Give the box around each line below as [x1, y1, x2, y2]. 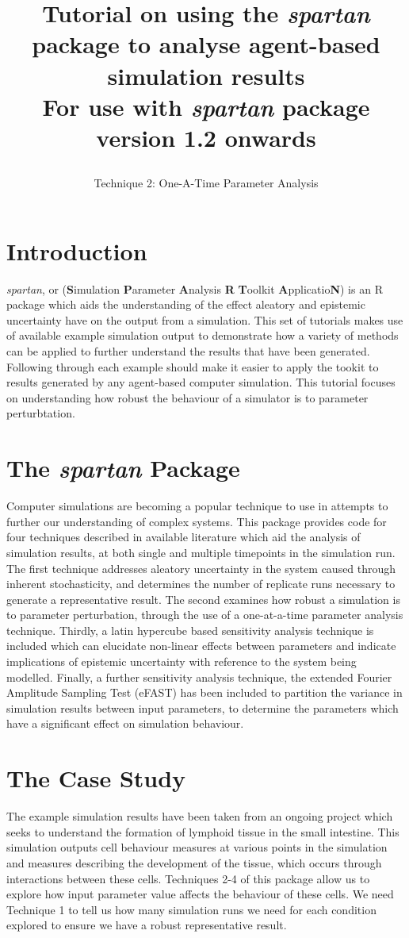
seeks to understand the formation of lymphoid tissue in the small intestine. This [6, 823, 399, 840]
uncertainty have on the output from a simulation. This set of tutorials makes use [6, 311, 403, 328]
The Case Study [6, 762, 186, 794]
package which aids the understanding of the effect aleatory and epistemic [6, 296, 365, 313]
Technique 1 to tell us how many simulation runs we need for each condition [6, 901, 377, 917]
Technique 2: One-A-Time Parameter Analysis [94, 175, 319, 191]
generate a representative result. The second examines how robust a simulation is [6, 590, 400, 607]
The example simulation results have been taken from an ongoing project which [6, 808, 393, 825]
